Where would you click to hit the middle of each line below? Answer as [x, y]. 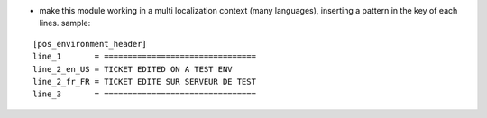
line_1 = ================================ [145, 57]
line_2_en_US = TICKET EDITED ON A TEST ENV [133, 69]
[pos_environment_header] [90, 44]
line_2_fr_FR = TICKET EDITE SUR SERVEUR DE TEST [145, 82]
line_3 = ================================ [145, 94]
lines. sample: [65, 23]
